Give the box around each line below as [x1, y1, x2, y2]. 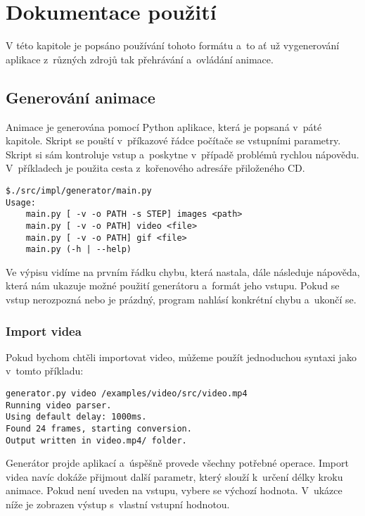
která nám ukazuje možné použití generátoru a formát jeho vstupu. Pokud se [6, 278, 340, 293]
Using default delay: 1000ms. [6, 412, 147, 422]
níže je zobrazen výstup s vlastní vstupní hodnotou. [6, 497, 230, 512]
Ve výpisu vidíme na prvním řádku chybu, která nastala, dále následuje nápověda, [6, 264, 360, 279]
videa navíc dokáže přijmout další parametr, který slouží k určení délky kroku [6, 469, 343, 484]
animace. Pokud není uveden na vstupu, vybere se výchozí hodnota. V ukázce [6, 483, 342, 498]
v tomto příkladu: [6, 363, 84, 378]
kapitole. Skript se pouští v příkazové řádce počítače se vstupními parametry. [6, 133, 341, 148]
